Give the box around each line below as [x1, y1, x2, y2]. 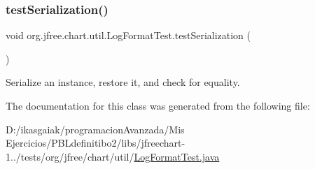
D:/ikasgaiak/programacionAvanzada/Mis [6, 122, 185, 136]
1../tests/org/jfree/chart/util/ [6, 149, 134, 163]
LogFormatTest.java [134, 149, 220, 163]
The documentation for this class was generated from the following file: [6, 98, 310, 112]
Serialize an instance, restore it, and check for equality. [6, 75, 240, 89]
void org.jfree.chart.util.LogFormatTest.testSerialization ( [6, 28, 251, 43]
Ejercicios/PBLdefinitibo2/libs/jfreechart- [6, 135, 185, 150]
